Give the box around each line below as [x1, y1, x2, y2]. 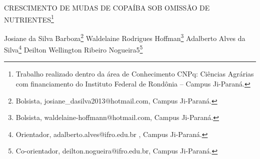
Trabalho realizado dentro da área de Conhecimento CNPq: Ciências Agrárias [15, 68, 254, 79]
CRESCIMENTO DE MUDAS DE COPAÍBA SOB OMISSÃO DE [4, 2, 210, 12]
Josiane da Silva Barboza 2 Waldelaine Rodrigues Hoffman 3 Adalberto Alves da [4, 31, 245, 43]
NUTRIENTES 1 [4, 12, 54, 24]
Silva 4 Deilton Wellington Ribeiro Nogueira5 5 [4, 43, 143, 54]
